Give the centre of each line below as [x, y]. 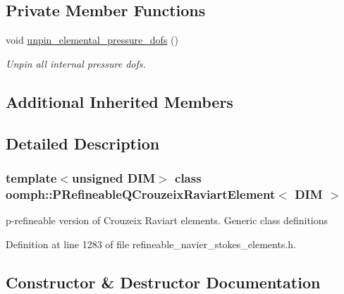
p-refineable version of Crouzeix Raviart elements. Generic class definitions [167, 220]
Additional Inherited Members [119, 101]
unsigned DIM [113, 177]
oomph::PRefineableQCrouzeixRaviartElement [141, 194]
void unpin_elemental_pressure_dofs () [92, 40]
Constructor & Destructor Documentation [163, 282]
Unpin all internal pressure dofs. [76, 63]
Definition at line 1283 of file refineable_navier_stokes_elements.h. [151, 244]
